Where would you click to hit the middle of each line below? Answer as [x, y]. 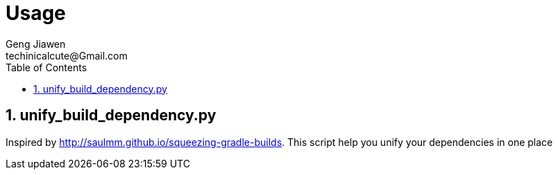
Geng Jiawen [36, 44]
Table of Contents [46, 67]
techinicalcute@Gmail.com [67, 55]
